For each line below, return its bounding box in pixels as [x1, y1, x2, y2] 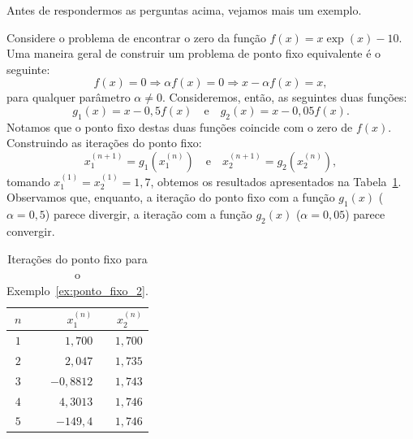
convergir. [6, 222, 55, 239]
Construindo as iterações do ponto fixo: [6, 134, 202, 151]
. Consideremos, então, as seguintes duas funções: [161, 89, 407, 106]
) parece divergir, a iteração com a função [45, 206, 252, 223]
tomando [6, 172, 50, 189]
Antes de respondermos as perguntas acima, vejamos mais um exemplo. [6, 2, 362, 18]
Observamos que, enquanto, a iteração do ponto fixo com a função [6, 189, 335, 206]
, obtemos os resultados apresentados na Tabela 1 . [150, 172, 402, 189]
